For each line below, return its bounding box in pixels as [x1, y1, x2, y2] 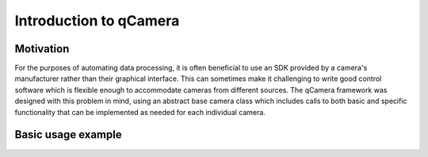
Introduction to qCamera [14, 12, 180, 29]
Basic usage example [14, 128, 122, 142]
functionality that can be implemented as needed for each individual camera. [14, 107, 266, 117]
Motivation [14, 42, 70, 56]
